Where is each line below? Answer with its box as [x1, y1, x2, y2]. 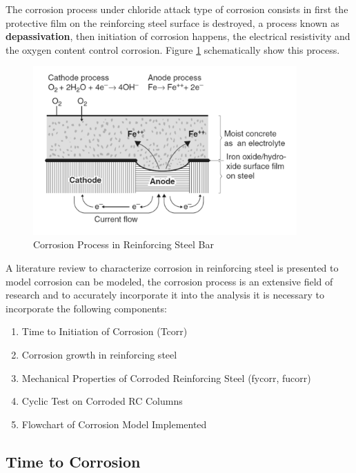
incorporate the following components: [6, 301, 167, 315]
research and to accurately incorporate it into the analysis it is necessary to [6, 288, 324, 302]
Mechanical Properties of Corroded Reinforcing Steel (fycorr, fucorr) [21, 370, 311, 385]
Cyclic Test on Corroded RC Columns [21, 394, 183, 408]
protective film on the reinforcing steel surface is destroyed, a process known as [6, 15, 339, 30]
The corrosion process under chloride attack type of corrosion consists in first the [6, 2, 348, 16]
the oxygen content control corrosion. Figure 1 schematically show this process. [6, 42, 340, 57]
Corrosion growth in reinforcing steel [21, 347, 177, 361]
